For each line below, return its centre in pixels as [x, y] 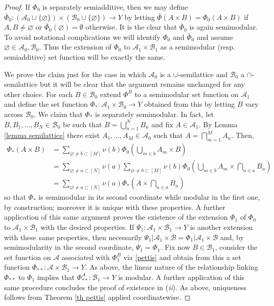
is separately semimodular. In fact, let [155, 114]
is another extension [221, 227]
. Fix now [175, 247]
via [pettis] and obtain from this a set [182, 257]
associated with [86, 257]
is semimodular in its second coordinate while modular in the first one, [149, 197]
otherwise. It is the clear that [131, 27]
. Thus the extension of [75, 47]
